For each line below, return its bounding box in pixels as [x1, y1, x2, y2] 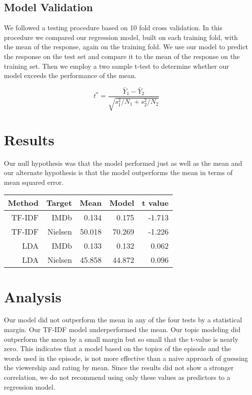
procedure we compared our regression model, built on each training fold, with [4, 32, 238, 42]
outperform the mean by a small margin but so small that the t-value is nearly [4, 334, 238, 344]
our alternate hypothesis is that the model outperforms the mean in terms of [4, 167, 233, 178]
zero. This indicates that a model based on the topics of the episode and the [4, 343, 231, 354]
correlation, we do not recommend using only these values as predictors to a [4, 372, 231, 382]
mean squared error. [4, 177, 64, 187]
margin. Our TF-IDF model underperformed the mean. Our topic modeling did [4, 324, 241, 335]
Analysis [4, 286, 62, 306]
